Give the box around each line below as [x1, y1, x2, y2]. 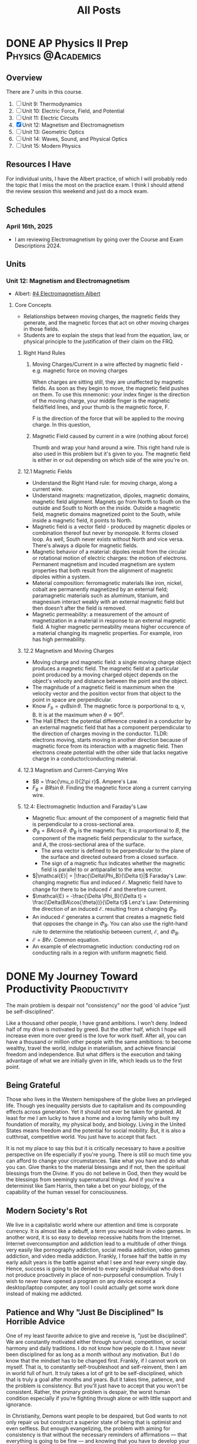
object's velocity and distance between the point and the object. [32, 678, 188, 685]
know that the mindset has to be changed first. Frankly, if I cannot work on [6, 1357, 186, 1364]
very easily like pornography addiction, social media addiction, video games [6, 1247, 190, 1254]
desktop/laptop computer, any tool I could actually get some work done [6, 1284, 179, 1291]
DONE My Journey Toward [6, 970, 138, 983]
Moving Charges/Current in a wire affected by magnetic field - [32, 361, 183, 368]
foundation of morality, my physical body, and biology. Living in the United [6, 1121, 186, 1128]
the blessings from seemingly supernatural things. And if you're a [6, 1176, 165, 1183]
